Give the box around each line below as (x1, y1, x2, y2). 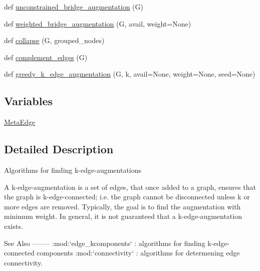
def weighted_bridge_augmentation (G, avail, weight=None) (4, 18, 191, 29)
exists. (4, 220, 23, 231)
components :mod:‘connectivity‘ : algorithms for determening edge (37, 247, 240, 258)
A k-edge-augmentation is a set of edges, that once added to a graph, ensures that (4, 181, 256, 192)
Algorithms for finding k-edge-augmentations (4, 164, 142, 175)
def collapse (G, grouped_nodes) (4, 35, 105, 46)
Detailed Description (4, 141, 114, 157)
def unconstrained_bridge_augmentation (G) (4, 2, 143, 12)
